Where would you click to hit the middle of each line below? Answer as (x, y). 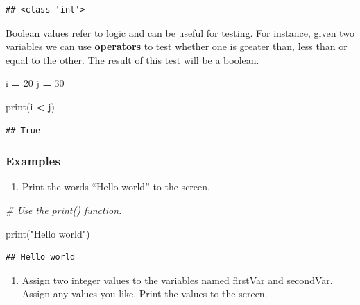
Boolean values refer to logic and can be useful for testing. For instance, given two (180, 32)
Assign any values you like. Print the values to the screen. (145, 294)
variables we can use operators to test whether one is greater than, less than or (177, 46)
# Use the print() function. (64, 209)
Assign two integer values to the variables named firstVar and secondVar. (177, 280)
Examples (33, 161)
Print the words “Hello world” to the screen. (116, 187)
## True (23, 130)
